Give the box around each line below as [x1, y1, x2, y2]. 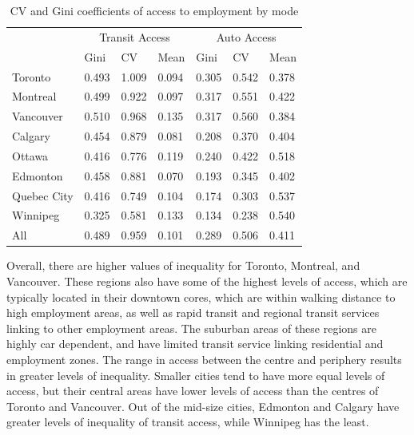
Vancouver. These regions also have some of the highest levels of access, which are [6, 272, 408, 289]
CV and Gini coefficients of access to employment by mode [10, 2, 299, 18]
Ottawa [12, 147, 49, 164]
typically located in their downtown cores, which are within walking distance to [6, 288, 396, 305]
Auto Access [216, 28, 277, 45]
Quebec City [12, 187, 74, 204]
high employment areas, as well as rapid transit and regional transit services [6, 304, 380, 321]
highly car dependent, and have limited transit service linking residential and [6, 335, 384, 352]
